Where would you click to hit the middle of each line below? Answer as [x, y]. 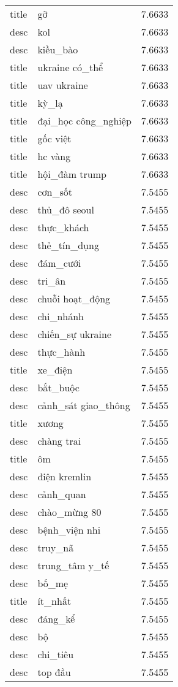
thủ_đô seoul [66, 209]
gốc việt [54, 138]
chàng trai [59, 441]
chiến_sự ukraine [75, 334]
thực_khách [63, 227]
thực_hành [61, 352]
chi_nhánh [61, 316]
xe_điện [55, 370]
